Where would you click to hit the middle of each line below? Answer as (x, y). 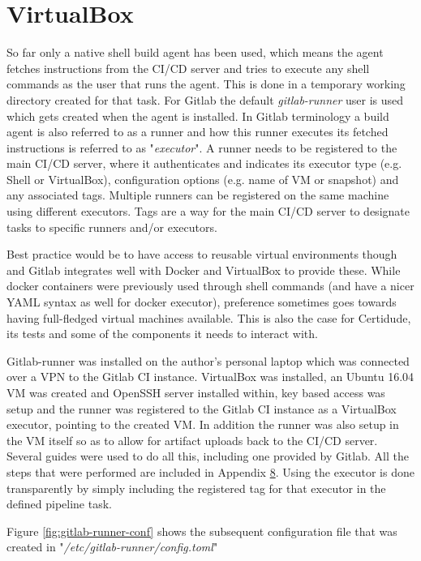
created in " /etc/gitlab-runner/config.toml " (112, 547)
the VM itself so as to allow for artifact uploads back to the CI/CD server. (192, 440)
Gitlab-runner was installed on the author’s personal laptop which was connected (208, 360)
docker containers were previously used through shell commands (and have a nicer (210, 286)
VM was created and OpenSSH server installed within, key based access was (196, 392)
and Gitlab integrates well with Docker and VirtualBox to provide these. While (204, 270)
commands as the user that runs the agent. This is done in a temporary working (206, 84)
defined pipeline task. (59, 504)
